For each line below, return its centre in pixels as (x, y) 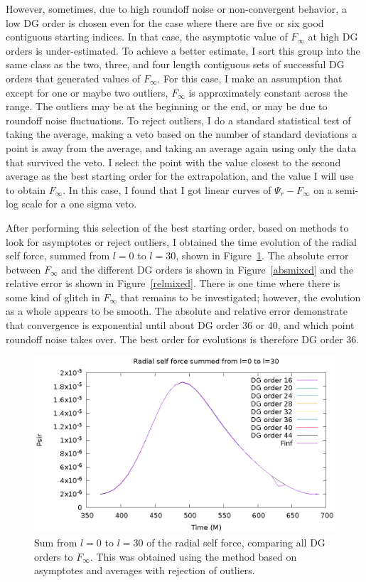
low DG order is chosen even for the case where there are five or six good (165, 22)
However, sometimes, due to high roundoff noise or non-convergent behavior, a (176, 9)
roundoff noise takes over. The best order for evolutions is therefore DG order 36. (183, 339)
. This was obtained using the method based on (193, 556)
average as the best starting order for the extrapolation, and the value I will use (180, 176)
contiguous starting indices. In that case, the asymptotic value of (147, 37)
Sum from (56, 543)
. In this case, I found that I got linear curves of (167, 189)
